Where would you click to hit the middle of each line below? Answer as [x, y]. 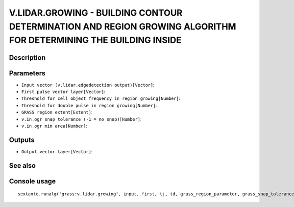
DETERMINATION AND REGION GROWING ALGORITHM [122, 26]
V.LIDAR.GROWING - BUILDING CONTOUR [96, 13]
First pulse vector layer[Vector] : [63, 92]
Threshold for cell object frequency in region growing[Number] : [101, 98]
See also [23, 166]
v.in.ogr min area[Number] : [54, 126]
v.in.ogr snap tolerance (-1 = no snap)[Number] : [81, 119]
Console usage [33, 181]
